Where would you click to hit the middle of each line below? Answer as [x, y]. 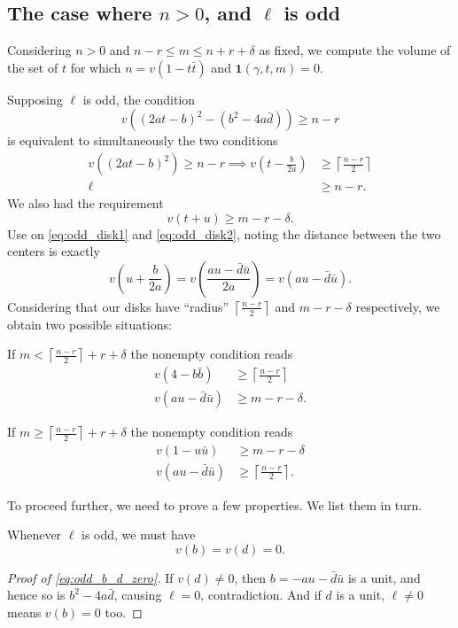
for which [96, 67]
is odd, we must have [139, 535]
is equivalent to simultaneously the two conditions [143, 140]
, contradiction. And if [261, 595]
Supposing [35, 99]
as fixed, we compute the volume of [355, 50]
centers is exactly [54, 251]
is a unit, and [384, 577]
